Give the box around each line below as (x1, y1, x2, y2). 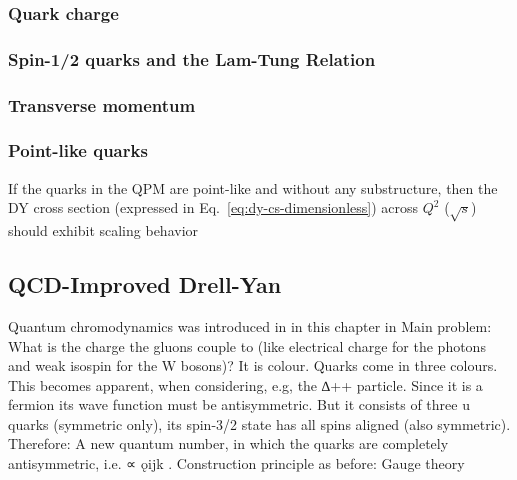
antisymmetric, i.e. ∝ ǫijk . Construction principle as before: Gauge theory (8, 453, 465, 474)
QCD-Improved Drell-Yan (8, 269, 282, 300)
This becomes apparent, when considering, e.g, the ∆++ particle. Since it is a (8, 374, 483, 395)
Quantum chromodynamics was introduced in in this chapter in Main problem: (8, 315, 492, 336)
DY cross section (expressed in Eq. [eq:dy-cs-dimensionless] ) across (8, 197, 419, 218)
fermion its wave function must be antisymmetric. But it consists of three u (8, 394, 470, 415)
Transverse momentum (8, 92, 196, 117)
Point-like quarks (8, 138, 148, 163)
